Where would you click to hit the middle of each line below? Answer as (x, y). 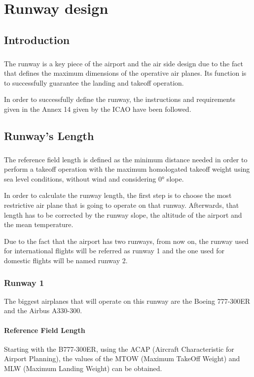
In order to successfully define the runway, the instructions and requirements (120, 99)
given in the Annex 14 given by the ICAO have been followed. (98, 109)
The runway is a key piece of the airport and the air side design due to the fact (124, 63)
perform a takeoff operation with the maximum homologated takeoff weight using (127, 169)
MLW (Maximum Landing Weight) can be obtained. (83, 368)
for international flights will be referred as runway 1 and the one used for (114, 251)
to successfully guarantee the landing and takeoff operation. (94, 82)
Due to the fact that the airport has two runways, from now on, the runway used (126, 241)
